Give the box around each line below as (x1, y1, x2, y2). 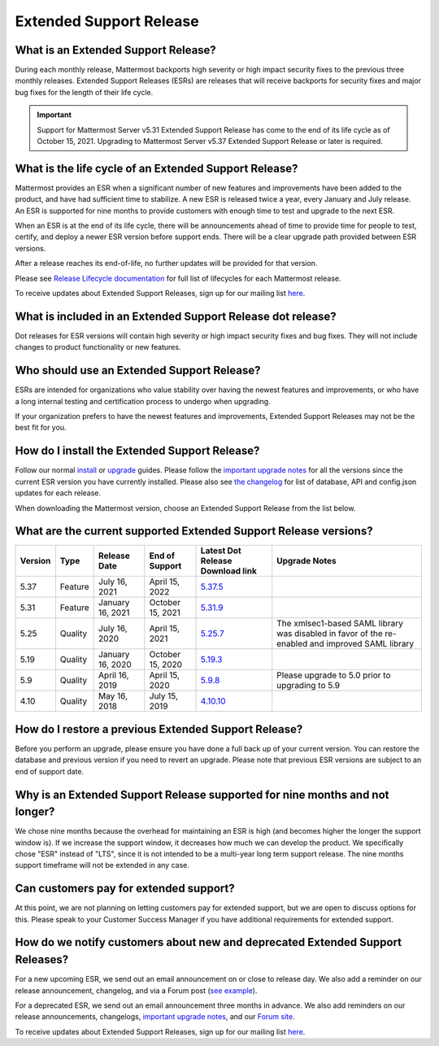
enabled (276, 638, 308, 650)
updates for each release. (15, 488, 102, 498)
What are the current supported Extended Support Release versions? (15, 525, 373, 538)
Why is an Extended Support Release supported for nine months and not (15, 787, 389, 801)
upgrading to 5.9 (276, 680, 341, 691)
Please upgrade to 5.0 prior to (276, 669, 391, 681)
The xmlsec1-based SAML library (276, 618, 404, 630)
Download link (200, 565, 258, 577)
